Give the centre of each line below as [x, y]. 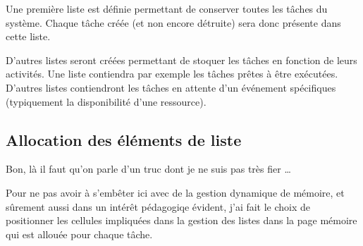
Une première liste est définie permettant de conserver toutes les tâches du [167, 8]
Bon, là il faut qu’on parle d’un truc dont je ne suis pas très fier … [148, 169]
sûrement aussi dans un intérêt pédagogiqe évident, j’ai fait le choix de [158, 206]
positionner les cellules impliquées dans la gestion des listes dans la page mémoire [181, 220]
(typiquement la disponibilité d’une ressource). [106, 101]
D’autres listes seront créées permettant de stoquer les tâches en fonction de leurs [181, 60]
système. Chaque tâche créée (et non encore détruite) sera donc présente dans [173, 22]
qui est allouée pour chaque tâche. [79, 234]
